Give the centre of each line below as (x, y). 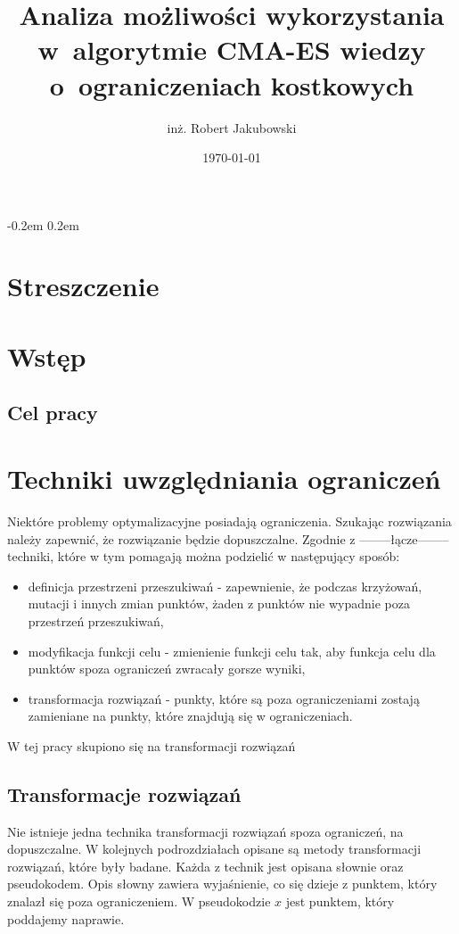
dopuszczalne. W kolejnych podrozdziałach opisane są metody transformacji (214, 849)
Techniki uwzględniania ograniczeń (224, 478)
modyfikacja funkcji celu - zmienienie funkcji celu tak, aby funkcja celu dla (232, 651)
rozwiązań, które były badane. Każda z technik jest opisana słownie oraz (205, 866)
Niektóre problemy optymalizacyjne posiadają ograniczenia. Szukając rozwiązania (229, 521)
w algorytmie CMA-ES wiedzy (232, 50)
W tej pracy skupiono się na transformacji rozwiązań (152, 745)
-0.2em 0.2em (43, 224)
